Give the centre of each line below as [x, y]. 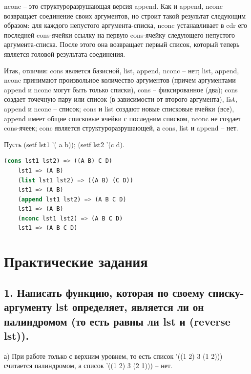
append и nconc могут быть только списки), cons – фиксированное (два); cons [121, 89]
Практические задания [76, 261]
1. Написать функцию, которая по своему [104, 292]
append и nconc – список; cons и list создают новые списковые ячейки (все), [119, 108]
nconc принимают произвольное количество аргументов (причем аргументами [120, 80]
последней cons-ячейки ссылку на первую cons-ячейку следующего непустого [120, 34]
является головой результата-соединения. [65, 54]
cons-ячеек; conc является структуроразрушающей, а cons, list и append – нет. [121, 128]
